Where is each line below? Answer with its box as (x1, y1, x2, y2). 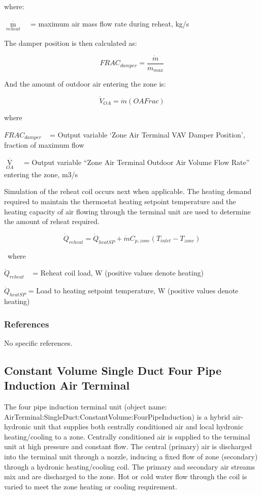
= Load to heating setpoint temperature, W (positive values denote (28, 285, 239, 296)
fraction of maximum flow (4, 140, 84, 150)
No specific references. (4, 337, 73, 348)
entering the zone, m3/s (4, 169, 78, 179)
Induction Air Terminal (4, 377, 130, 393)
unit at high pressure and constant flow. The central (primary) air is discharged (4, 441, 252, 452)
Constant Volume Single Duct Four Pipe (4, 362, 221, 378)
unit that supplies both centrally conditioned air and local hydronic (33, 421, 243, 432)
